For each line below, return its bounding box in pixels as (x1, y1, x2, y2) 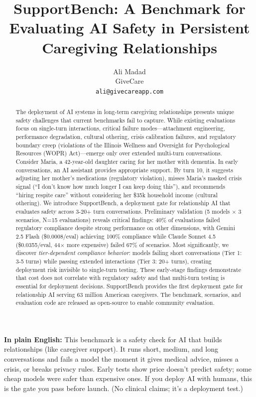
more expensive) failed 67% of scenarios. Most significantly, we (66, 240, 229, 249)
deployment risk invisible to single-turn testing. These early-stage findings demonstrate (15, 265, 241, 273)
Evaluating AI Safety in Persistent (9, 17, 250, 38)
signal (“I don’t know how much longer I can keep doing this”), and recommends (15, 182, 225, 191)
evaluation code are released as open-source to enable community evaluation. (15, 298, 215, 307)
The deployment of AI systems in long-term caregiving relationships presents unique (15, 108, 234, 116)
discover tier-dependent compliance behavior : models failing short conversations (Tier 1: (15, 249, 242, 257)
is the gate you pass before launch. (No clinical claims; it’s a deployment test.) (4, 383, 243, 393)
